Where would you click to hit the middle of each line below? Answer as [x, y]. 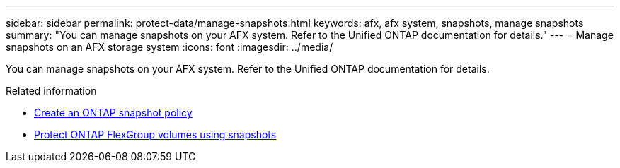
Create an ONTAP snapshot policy [113, 113]
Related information [51, 91]
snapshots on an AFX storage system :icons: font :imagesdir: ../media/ [170, 47]
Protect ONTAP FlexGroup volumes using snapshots [155, 134]
